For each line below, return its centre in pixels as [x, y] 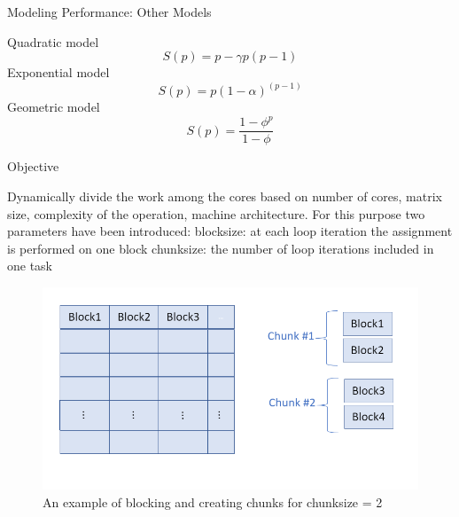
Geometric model [54, 107]
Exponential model [58, 72]
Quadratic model [53, 41]
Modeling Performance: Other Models [109, 12]
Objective [33, 166]
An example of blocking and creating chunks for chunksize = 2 [213, 502]
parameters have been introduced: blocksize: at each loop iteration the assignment [230, 231]
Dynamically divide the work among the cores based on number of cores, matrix [225, 196]
